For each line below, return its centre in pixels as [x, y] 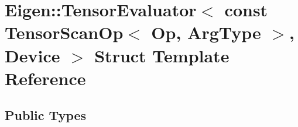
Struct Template [162, 55]
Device [32, 55]
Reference [45, 78]
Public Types [46, 115]
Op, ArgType [206, 32]
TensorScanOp [64, 32]
